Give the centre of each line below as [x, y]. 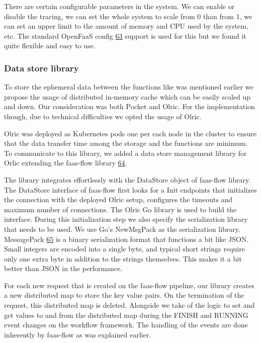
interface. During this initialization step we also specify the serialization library [126, 219]
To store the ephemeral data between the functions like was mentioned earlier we [129, 87]
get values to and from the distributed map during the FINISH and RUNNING [126, 315]
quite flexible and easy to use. [50, 46]
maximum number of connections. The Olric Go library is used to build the [120, 209]
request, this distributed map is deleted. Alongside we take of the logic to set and [129, 305]
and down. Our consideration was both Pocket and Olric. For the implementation [129, 106]
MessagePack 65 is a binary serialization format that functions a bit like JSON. [126, 239]
